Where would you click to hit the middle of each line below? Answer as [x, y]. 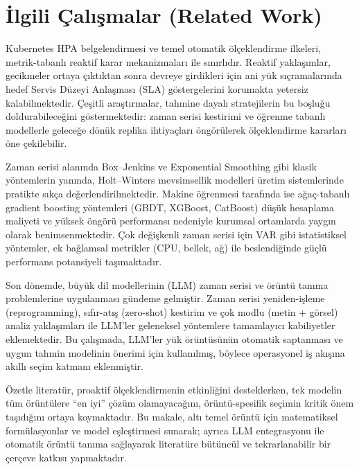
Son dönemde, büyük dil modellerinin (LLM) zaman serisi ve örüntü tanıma [167, 284]
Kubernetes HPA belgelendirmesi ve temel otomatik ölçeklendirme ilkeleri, [164, 48]
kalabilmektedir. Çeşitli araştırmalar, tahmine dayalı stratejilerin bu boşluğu [168, 102]
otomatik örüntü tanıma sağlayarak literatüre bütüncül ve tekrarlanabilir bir [168, 444]
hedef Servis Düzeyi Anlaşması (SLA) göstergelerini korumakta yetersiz [157, 88]
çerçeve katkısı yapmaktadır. [66, 457]
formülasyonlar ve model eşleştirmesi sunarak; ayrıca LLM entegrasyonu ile [165, 430]
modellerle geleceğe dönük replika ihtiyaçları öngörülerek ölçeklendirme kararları [176, 129]
